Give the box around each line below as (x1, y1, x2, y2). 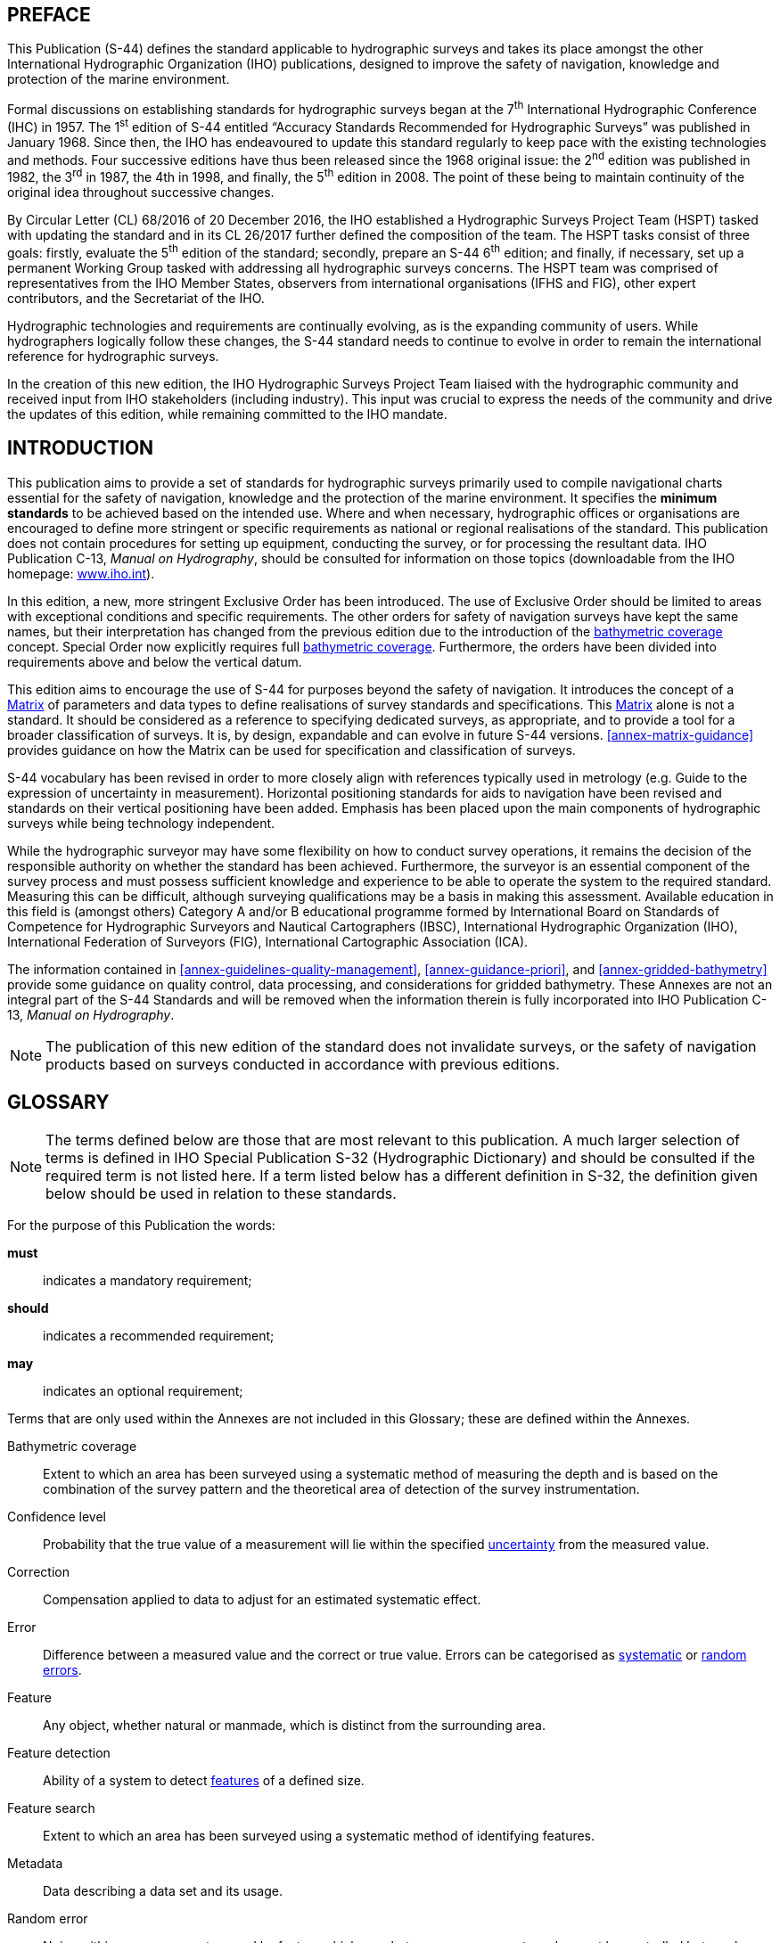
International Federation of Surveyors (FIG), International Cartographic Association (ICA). (7, 933, 529, 949)
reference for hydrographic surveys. (7, 348, 219, 364)
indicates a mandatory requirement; (43, 1273, 252, 1289)
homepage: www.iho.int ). (7, 565, 155, 581)
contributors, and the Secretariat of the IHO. (7, 290, 265, 306)
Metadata (7, 1856, 63, 1872)
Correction (7, 1564, 70, 1580)
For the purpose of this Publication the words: (7, 1217, 275, 1234)
